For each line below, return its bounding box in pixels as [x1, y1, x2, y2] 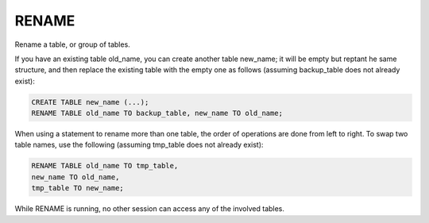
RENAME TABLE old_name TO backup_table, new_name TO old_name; [31, 109, 284, 118]
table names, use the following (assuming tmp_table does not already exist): [14, 140, 264, 150]
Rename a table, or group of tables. [14, 40, 130, 49]
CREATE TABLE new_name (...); [31, 98, 149, 106]
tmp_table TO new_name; [31, 183, 125, 193]
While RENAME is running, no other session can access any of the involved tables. [14, 204, 285, 213]
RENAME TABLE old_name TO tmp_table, [31, 161, 179, 171]
